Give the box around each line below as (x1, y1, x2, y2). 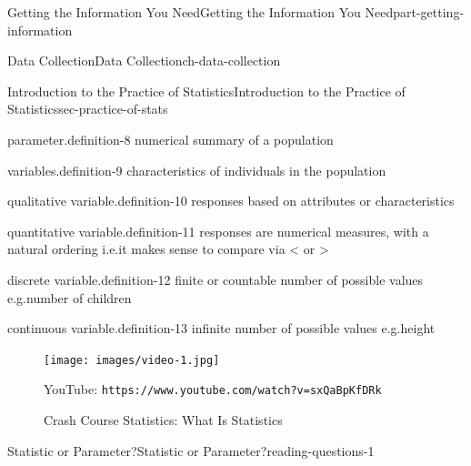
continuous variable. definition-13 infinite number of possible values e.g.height (7, 319, 436, 338)
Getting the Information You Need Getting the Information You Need (7, 3, 394, 21)
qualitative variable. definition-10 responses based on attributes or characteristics (7, 191, 455, 210)
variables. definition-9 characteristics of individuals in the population (7, 160, 386, 179)
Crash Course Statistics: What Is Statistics (44, 410, 283, 430)
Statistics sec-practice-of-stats (7, 99, 168, 118)
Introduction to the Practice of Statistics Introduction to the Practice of (7, 81, 406, 100)
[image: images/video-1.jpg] (44, 353, 220, 367)
